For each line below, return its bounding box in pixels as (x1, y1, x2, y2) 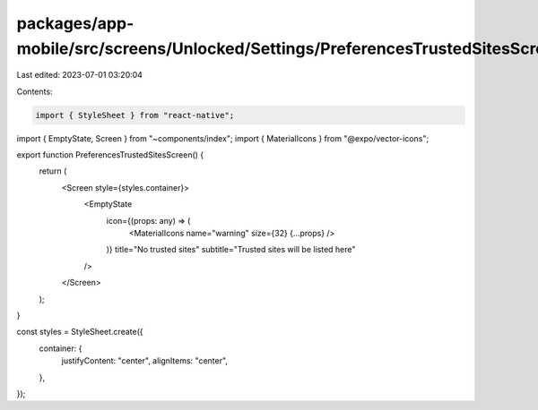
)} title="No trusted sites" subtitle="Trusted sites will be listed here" (106, 244, 356, 255)
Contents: (16, 86, 53, 97)
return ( (39, 166, 67, 176)
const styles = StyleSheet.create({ (16, 327, 143, 337)
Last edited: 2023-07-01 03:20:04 (16, 70, 143, 81)
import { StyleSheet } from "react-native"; (35, 110, 235, 120)
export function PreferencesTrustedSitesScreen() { (16, 149, 204, 160)
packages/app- (16, 13, 134, 33)
